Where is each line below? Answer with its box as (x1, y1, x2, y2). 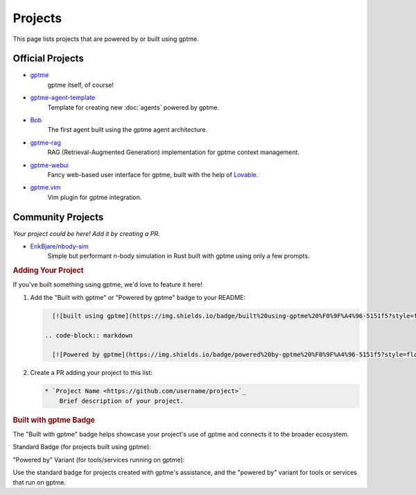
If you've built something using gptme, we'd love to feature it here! (12, 280, 202, 289)
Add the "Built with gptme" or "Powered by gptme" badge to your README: (30, 293, 246, 301)
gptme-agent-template (30, 94, 96, 102)
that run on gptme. (12, 478, 66, 486)
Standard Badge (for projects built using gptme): (12, 443, 152, 451)
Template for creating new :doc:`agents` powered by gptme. (47, 103, 220, 111)
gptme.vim (30, 183, 61, 192)
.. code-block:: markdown (44, 331, 133, 339)
